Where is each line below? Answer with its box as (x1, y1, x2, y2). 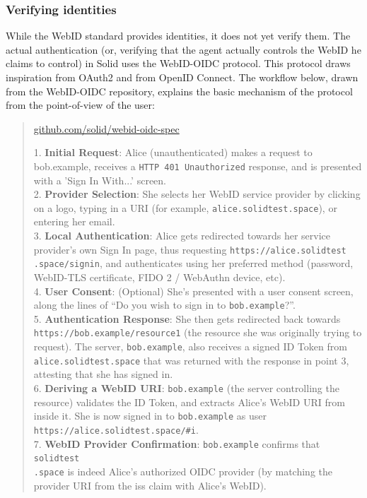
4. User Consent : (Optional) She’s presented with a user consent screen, (33, 283, 354, 298)
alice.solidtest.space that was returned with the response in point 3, (33, 352, 349, 367)
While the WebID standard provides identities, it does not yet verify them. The (6, 28, 351, 43)
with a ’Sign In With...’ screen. (33, 172, 166, 187)
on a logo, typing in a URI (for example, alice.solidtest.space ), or (33, 200, 337, 215)
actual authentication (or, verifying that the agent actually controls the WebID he (6, 42, 361, 57)
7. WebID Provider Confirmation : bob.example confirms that (33, 436, 320, 451)
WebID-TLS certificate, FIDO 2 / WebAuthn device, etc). (33, 269, 286, 284)
